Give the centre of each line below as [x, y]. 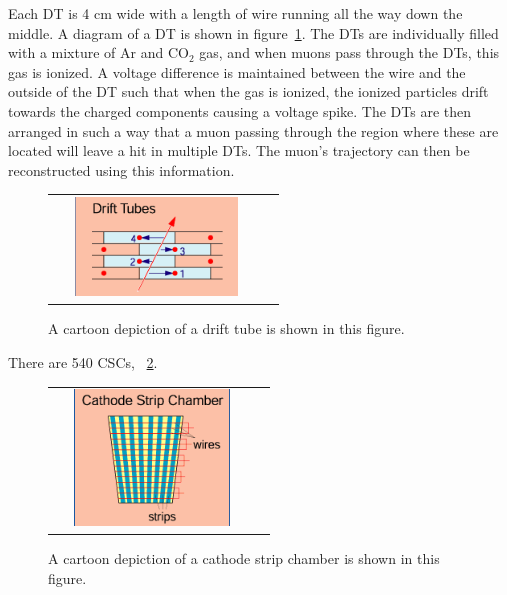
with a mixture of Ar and [86, 52]
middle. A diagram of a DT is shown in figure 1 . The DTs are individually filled [253, 32]
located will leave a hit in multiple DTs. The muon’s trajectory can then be [239, 150]
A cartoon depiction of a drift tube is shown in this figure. [226, 328]
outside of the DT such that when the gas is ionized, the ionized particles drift [248, 91]
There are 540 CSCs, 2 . [83, 361]
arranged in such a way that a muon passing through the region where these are [253, 130]
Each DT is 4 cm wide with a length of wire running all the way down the [235, 13]
